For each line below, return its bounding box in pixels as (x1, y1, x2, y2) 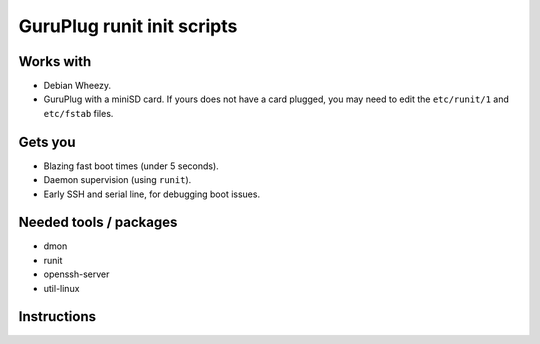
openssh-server (43, 268, 110, 280)
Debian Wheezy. (43, 80, 112, 92)
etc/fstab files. (43, 107, 114, 119)
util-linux (43, 282, 80, 294)
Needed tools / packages (18, 214, 178, 231)
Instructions (18, 308, 97, 325)
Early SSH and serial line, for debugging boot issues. (43, 188, 260, 200)
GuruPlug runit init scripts (18, 15, 238, 37)
